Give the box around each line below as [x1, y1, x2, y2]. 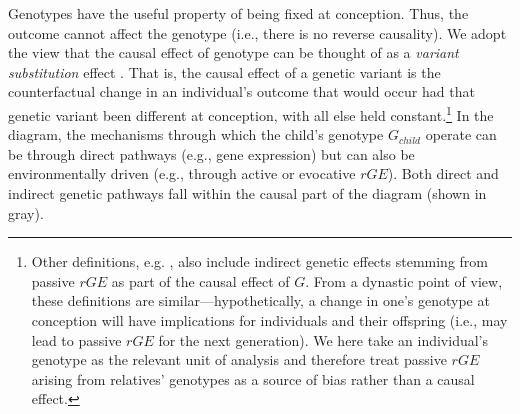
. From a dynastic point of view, [305, 270, 503, 291]
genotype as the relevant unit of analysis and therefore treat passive [31, 349, 447, 370]
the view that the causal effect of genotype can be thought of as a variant [8, 42, 459, 63]
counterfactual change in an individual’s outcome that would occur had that [8, 81, 475, 102]
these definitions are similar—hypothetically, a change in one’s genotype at [31, 290, 490, 311]
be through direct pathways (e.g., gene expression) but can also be [8, 143, 415, 164]
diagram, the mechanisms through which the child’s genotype [8, 124, 384, 145]
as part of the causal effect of [111, 270, 290, 291]
